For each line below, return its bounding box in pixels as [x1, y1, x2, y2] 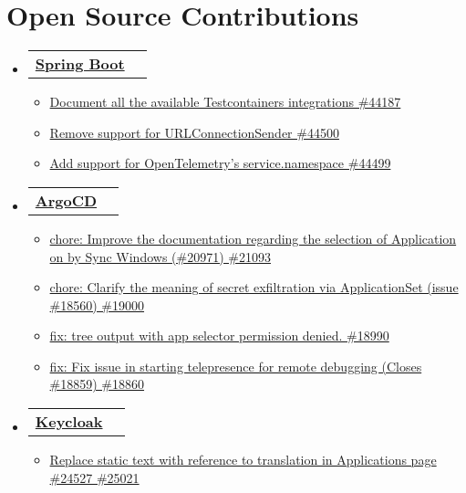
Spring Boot [35, 53, 125, 75]
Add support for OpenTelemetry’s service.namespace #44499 [49, 153, 391, 173]
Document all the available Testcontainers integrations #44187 [49, 92, 401, 111]
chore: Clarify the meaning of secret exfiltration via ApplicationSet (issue [49, 278, 459, 297]
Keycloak [35, 411, 103, 433]
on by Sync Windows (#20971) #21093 [49, 246, 271, 266]
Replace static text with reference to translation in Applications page [49, 450, 437, 469]
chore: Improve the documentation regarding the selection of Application [49, 228, 457, 247]
